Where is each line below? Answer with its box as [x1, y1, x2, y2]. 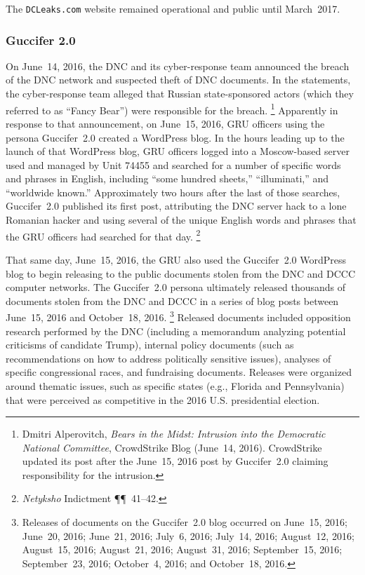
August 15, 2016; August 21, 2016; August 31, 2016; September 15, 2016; [22, 542, 343, 557]
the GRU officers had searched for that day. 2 [6, 226, 201, 243]
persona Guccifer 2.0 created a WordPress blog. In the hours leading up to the [6, 130, 345, 144]
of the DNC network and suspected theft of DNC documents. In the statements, [6, 72, 351, 87]
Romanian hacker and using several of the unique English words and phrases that [6, 212, 357, 227]
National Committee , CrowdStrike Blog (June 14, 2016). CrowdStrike [22, 440, 322, 454]
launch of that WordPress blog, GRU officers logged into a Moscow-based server [6, 144, 350, 158]
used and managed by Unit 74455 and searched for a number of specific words [6, 157, 341, 172]
